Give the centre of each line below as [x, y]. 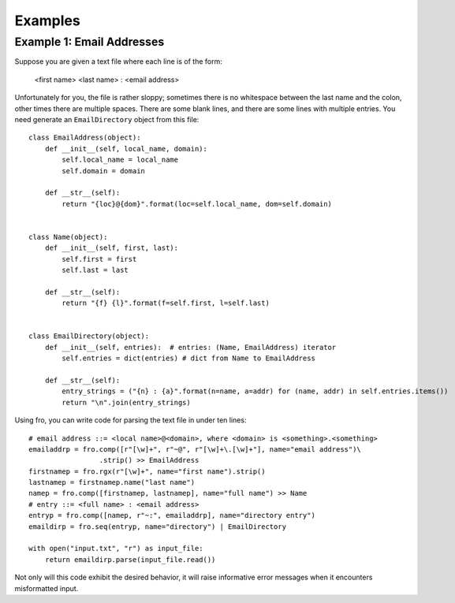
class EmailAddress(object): [85, 138]
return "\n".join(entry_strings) [126, 402]
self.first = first [99, 259]
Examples [47, 20]
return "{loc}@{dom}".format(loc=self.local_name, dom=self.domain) [197, 204]
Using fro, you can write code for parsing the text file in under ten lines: [131, 420]
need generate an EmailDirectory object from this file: [107, 119]
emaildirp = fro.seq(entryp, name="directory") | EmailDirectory [158, 527]
